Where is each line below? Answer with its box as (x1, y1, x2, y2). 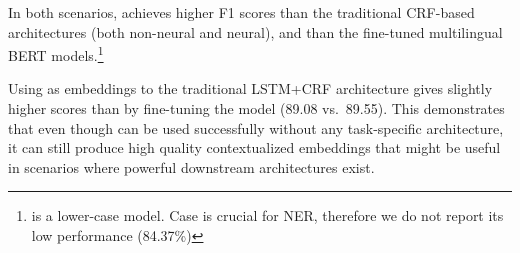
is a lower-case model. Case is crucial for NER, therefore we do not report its (31, 205, 504, 226)
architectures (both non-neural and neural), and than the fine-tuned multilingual (8, 21, 503, 42)
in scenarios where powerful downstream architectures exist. (8, 156, 375, 177)
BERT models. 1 (8, 42, 104, 65)
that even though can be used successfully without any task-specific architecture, (8, 117, 504, 138)
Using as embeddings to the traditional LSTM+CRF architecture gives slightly (8, 78, 493, 99)
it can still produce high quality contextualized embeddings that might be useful (8, 137, 501, 158)
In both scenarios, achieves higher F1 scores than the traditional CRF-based (8, 2, 475, 22)
